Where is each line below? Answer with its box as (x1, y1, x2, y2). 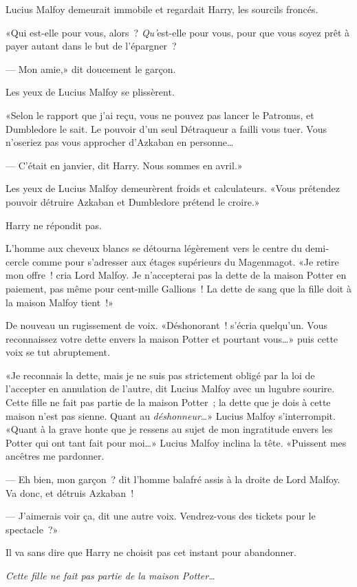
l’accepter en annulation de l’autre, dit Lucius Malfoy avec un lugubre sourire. (6, 381, 335, 396)
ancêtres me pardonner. (6, 449, 105, 463)
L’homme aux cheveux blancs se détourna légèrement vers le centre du (6, 241, 303, 255)
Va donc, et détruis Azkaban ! (6, 485, 134, 500)
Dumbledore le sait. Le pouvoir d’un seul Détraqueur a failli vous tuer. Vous (6, 121, 327, 136)
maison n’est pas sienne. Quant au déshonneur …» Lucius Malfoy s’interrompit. (6, 408, 336, 423)
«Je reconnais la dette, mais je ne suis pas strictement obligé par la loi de (6, 367, 315, 382)
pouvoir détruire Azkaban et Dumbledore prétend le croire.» (6, 194, 260, 209)
